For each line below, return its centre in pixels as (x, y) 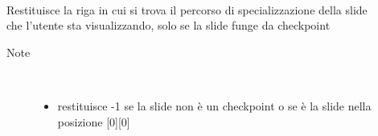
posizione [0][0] (94, 121)
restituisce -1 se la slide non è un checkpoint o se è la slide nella (214, 105)
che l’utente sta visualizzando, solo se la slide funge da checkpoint (168, 25)
